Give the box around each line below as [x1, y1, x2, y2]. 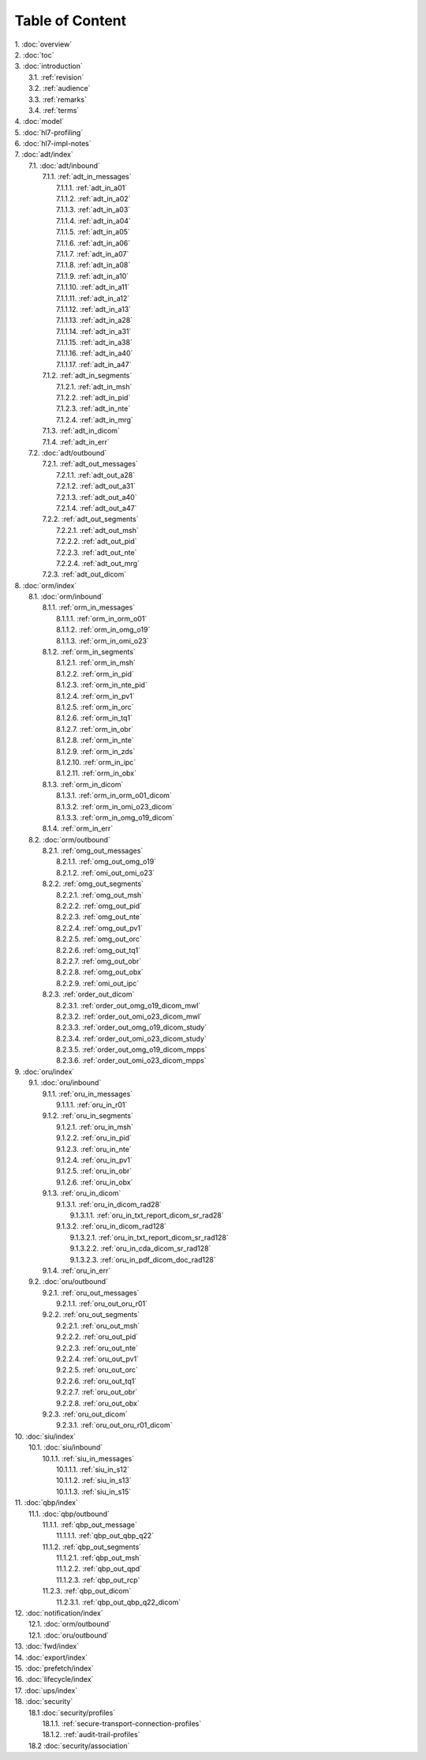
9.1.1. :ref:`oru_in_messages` [42, 1089, 133, 1098]
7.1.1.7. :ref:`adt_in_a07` [56, 249, 129, 258]
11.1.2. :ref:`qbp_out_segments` [42, 1542, 142, 1552]
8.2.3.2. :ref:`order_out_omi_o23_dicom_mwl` [56, 1011, 203, 1021]
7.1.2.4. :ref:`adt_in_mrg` [56, 415, 133, 424]
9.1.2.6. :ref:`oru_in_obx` [56, 1177, 133, 1187]
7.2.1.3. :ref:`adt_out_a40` [56, 492, 137, 501]
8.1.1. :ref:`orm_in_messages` [42, 602, 136, 612]
